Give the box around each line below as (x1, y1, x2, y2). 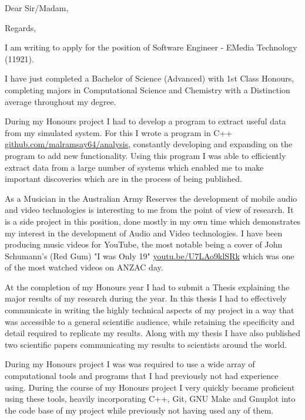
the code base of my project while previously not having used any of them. (5, 404, 274, 416)
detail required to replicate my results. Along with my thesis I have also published (5, 327, 301, 339)
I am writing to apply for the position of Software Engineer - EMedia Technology (5, 41, 297, 53)
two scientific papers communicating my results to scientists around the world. (5, 338, 287, 350)
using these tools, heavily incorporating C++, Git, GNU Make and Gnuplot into (5, 392, 296, 405)
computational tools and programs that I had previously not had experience (5, 370, 279, 382)
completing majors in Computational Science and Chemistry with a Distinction (5, 83, 290, 96)
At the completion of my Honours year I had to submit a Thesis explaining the (5, 280, 290, 293)
